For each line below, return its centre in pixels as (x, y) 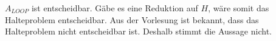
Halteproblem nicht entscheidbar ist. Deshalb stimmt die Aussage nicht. (138, 31)
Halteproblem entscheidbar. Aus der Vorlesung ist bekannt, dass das (132, 19)
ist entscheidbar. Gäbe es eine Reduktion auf (115, 8)
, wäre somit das (239, 8)
